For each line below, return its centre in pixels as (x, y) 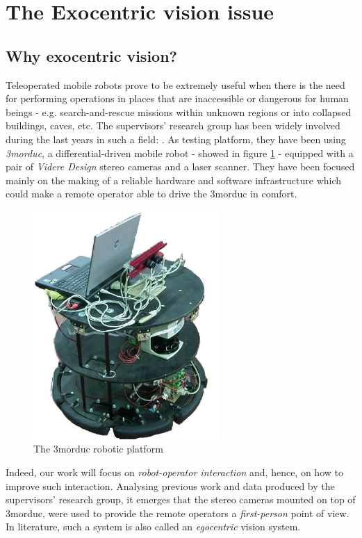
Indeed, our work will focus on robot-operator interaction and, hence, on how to (174, 472)
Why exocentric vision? (92, 55)
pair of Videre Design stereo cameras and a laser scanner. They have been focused (180, 166)
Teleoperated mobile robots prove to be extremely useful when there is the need (175, 84)
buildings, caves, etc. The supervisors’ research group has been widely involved (173, 125)
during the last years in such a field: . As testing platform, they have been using (176, 139)
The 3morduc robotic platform (98, 449)
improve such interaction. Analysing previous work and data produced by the (170, 486)
